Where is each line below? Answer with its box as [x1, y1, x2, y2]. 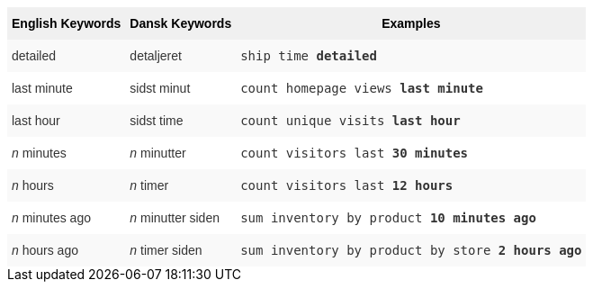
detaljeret [130, 49, 182, 63]
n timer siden [130, 243, 202, 257]
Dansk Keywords [130, 16, 232, 31]
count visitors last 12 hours [240, 178, 454, 193]
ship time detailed [240, 49, 377, 63]
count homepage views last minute [240, 81, 483, 95]
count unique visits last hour [240, 113, 461, 128]
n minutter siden [130, 211, 220, 225]
